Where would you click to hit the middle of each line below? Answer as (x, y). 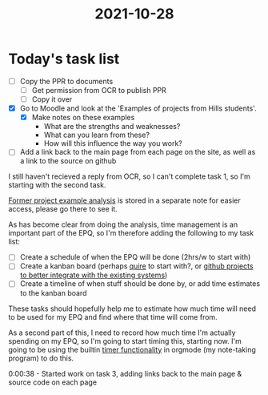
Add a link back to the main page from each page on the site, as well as (138, 152)
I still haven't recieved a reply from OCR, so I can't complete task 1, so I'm (129, 176)
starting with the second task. (57, 185)
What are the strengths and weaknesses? (112, 127)
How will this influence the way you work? (113, 143)
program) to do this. (41, 358)
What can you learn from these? (97, 135)
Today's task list (64, 59)
